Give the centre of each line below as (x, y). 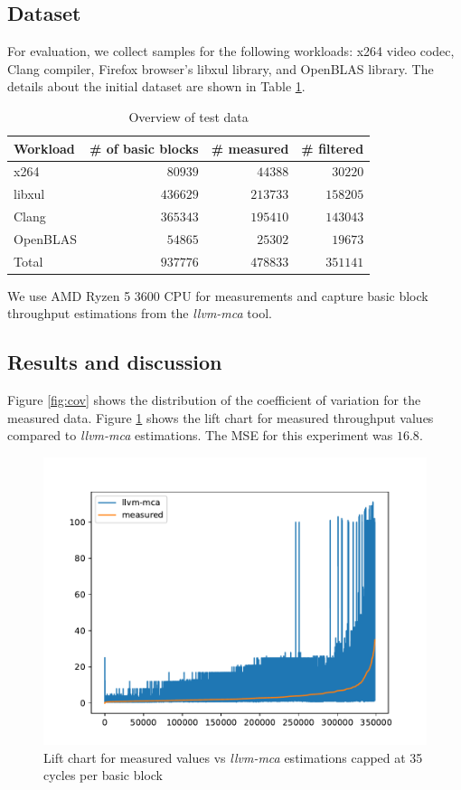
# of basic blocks (144, 148)
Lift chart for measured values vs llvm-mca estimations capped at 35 (233, 757)
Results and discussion (115, 362)
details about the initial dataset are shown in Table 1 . (156, 86)
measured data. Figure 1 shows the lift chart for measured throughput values (221, 417)
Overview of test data (188, 116)
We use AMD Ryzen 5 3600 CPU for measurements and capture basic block (218, 295)
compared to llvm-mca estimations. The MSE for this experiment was (200, 435)
